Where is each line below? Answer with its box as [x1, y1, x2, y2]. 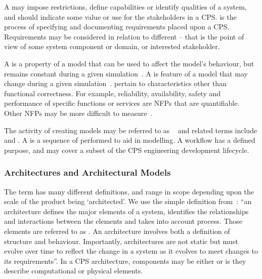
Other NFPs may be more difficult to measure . [4, 107, 153, 118]
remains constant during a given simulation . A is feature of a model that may [4, 68, 248, 78]
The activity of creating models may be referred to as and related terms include [4, 125, 257, 135]
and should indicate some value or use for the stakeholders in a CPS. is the [4, 11, 237, 22]
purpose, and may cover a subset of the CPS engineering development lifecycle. [4, 144, 249, 155]
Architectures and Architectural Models [4, 166, 171, 179]
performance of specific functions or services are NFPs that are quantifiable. [4, 98, 240, 108]
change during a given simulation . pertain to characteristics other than [4, 78, 227, 89]
